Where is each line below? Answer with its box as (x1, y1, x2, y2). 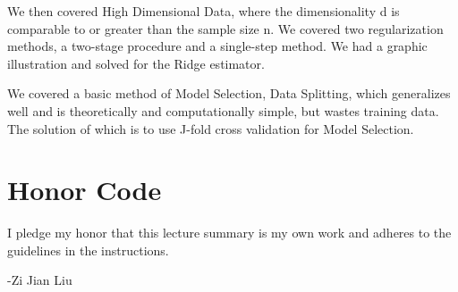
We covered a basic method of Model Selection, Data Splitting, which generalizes (7, 84, 451, 103)
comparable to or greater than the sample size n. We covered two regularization (7, 19, 444, 38)
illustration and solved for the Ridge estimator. (7, 54, 265, 72)
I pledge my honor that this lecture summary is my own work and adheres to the (7, 223, 452, 242)
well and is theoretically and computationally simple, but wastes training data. (7, 101, 439, 120)
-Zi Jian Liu (7, 271, 72, 289)
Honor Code (7, 171, 162, 208)
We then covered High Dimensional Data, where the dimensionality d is (7, 2, 400, 20)
